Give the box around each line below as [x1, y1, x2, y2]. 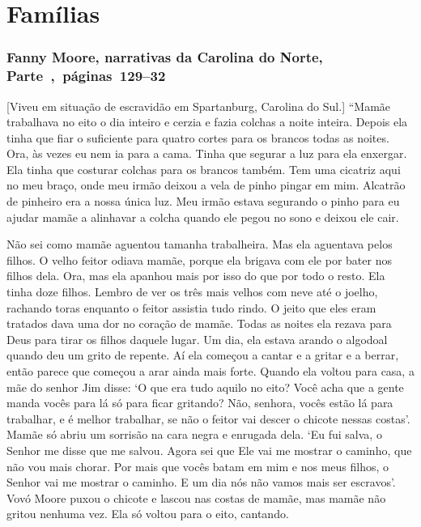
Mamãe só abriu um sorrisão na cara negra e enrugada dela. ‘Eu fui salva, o [6, 426, 382, 443]
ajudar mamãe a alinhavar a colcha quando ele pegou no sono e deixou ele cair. [6, 208, 399, 225]
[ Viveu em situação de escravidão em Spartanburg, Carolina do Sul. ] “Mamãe [6, 97, 391, 114]
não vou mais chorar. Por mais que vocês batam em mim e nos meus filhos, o [6, 457, 389, 474]
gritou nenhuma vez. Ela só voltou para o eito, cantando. [6, 505, 289, 522]
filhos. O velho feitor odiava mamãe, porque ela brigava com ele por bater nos [6, 251, 392, 268]
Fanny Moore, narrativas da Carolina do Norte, [6, 47, 323, 67]
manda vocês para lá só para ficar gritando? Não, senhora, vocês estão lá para [6, 394, 393, 411]
